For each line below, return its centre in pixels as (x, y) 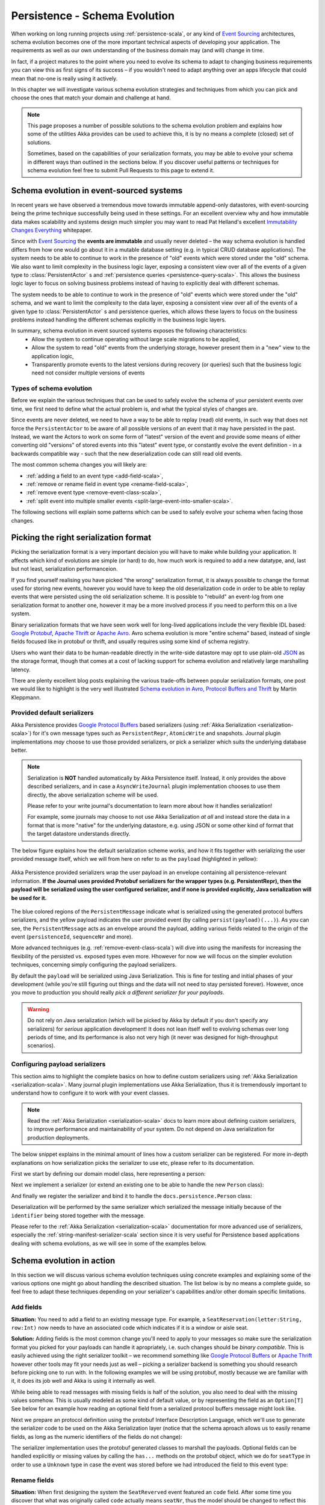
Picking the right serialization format (81, 538)
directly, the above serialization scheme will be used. (93, 795)
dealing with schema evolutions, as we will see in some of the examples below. (109, 1243)
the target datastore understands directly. (79, 834)
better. (19, 750)
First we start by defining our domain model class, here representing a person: (108, 1174)
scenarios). (41, 1046)
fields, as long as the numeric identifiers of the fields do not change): (97, 1436)
